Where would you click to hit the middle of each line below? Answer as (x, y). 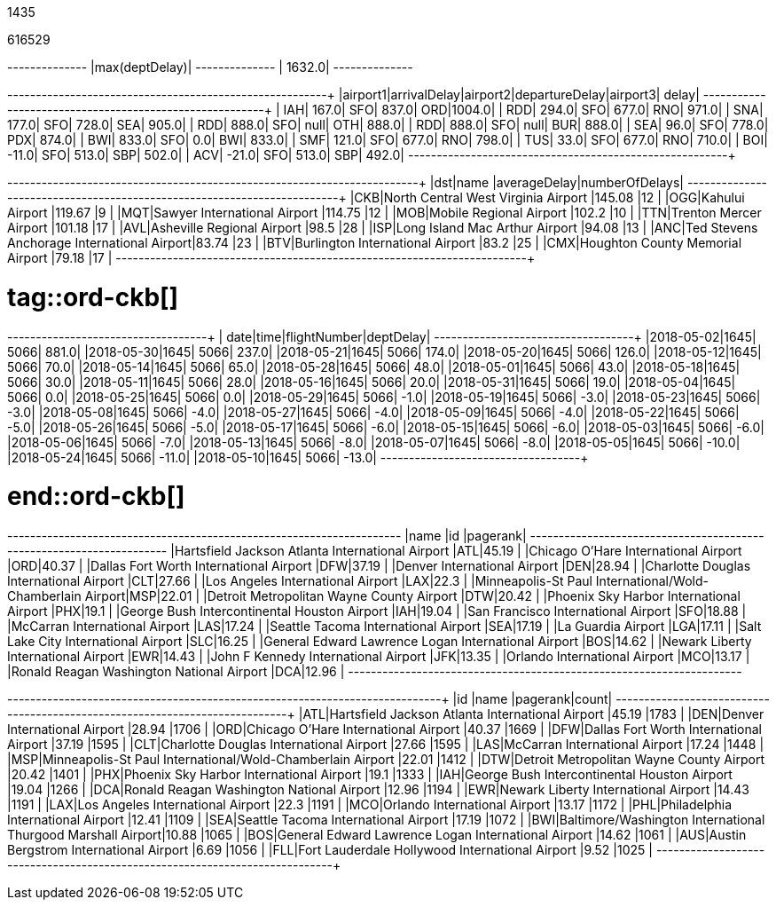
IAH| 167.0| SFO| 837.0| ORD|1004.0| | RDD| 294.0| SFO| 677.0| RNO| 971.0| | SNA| (523, 110)
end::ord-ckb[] (96, 497)
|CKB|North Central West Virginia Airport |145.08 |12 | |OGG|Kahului (547, 197)
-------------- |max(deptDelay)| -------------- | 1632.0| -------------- (210, 67)
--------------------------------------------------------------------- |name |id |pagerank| (267, 536)
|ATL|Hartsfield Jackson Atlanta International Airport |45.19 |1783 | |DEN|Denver (531, 714)
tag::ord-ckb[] (93, 297)
